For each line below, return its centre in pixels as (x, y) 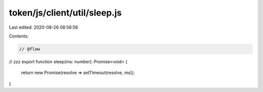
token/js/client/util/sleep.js (65, 13)
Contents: (19, 36)
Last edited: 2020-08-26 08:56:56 (44, 27)
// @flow (30, 49)
